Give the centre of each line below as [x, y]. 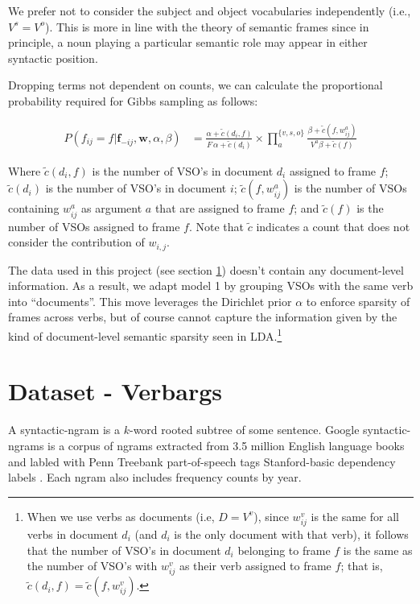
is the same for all [355, 516]
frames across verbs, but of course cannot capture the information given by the [203, 317]
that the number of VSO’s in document [124, 550]
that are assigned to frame [220, 208]
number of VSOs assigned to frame [94, 226]
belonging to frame [284, 550]
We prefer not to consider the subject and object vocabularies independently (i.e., [210, 10]
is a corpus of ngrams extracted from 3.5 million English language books [226, 445]
